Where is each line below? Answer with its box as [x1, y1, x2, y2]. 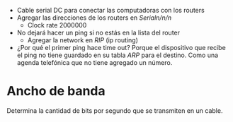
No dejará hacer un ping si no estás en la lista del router [16, 28, 181, 37]
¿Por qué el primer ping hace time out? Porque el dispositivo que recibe [16, 44, 226, 51]
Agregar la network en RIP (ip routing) [27, 36, 139, 44]
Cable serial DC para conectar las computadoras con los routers [16, 6, 205, 14]
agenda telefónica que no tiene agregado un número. [16, 59, 173, 66]
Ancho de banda [6, 83, 106, 99]
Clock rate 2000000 [27, 21, 87, 29]
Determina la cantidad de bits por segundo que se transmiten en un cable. [6, 106, 223, 115]
